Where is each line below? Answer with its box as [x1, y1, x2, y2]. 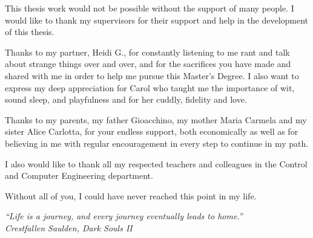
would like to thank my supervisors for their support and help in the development [5, 13, 309, 26]
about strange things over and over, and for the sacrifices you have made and [5, 57, 291, 70]
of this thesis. [5, 25, 54, 38]
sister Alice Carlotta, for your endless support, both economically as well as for [5, 125, 298, 138]
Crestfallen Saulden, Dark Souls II [5, 221, 133, 234]
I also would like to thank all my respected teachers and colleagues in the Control [5, 157, 308, 170]
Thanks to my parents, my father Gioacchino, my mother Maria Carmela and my [5, 113, 307, 126]
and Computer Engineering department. [5, 169, 153, 182]
